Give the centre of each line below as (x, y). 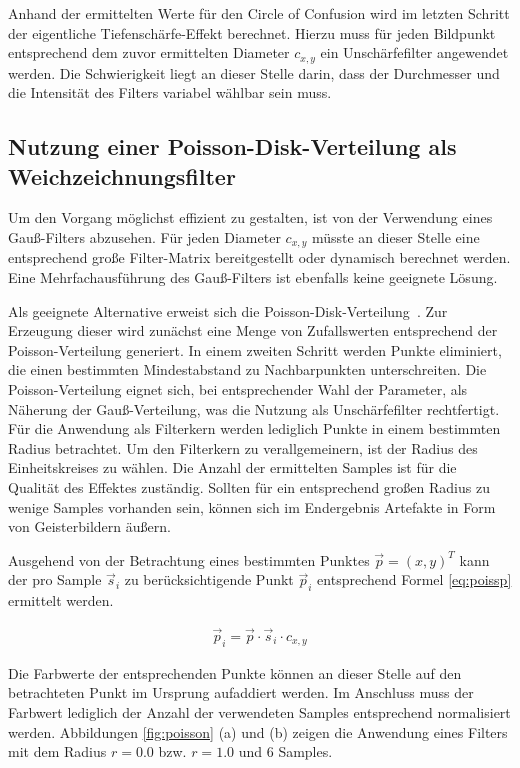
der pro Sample (55, 579)
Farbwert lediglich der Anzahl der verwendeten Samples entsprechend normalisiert (259, 712)
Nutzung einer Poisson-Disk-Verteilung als (232, 146)
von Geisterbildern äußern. (89, 526)
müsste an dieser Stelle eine (395, 237)
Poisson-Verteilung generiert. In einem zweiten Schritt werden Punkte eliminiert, (255, 349)
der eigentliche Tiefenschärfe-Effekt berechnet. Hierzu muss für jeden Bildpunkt (252, 32)
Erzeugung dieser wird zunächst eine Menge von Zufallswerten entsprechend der (253, 330)
